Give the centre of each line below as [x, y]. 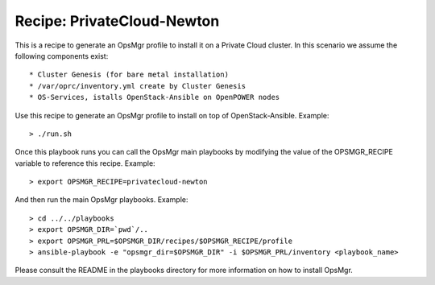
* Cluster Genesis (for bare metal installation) [129, 75]
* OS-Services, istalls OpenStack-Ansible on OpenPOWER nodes [155, 97]
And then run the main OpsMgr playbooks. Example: [101, 200]
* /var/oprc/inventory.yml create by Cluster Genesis [137, 86]
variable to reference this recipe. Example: [85, 163]
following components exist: [62, 56]
